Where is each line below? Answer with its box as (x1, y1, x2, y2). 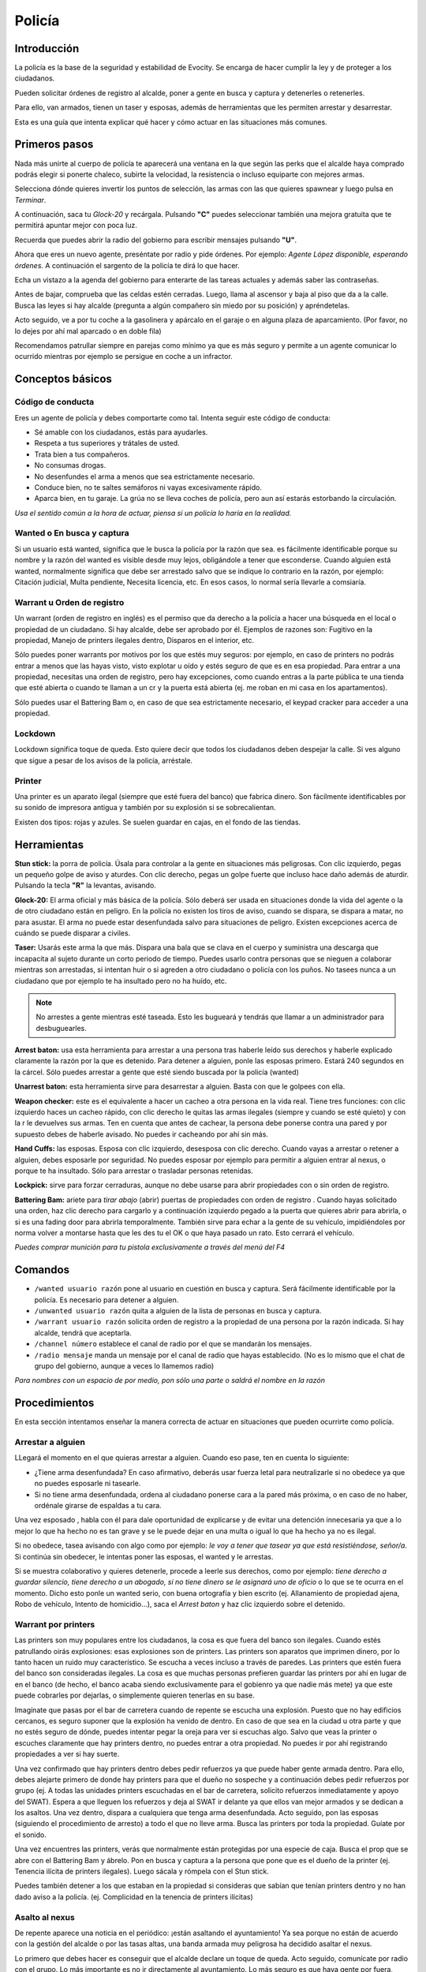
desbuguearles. (35, 1023, 87, 1033)
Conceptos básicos (14, 372, 112, 386)
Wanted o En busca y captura (14, 528, 129, 539)
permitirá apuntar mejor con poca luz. (14, 221, 137, 230)
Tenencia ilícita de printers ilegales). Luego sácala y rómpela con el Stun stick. (14, 1866, 270, 1877)
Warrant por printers (14, 1619, 95, 1630)
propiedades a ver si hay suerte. (14, 1750, 120, 1759)
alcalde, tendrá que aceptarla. (34, 1328, 132, 1337)
